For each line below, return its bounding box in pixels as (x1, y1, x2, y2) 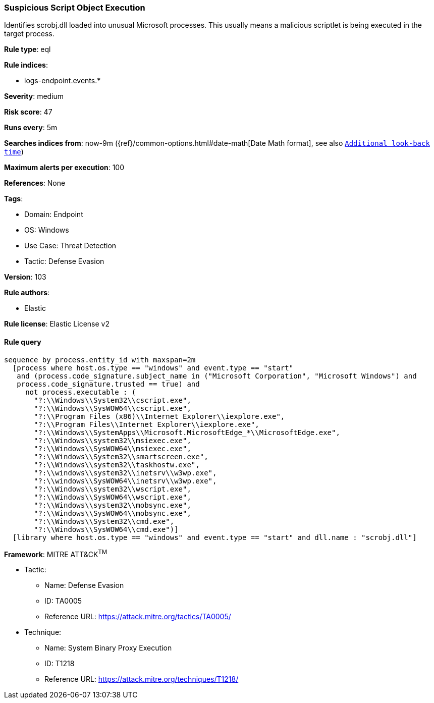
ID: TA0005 (44, 597, 82, 606)
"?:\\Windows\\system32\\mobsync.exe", (34, 501, 191, 509)
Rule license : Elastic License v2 (4, 319, 110, 329)
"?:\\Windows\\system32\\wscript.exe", (34, 484, 191, 493)
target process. (4, 29, 55, 38)
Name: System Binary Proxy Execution (44, 643, 172, 653)
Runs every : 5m (4, 123, 58, 132)
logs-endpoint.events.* (24, 76, 101, 85)
